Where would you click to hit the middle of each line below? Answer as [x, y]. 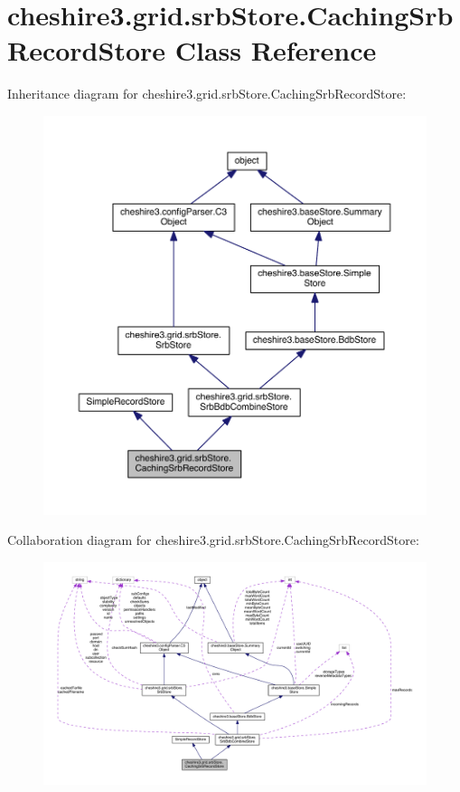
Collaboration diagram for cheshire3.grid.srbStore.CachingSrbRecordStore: [213, 540]
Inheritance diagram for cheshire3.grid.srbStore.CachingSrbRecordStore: [207, 94]
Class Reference [276, 50]
